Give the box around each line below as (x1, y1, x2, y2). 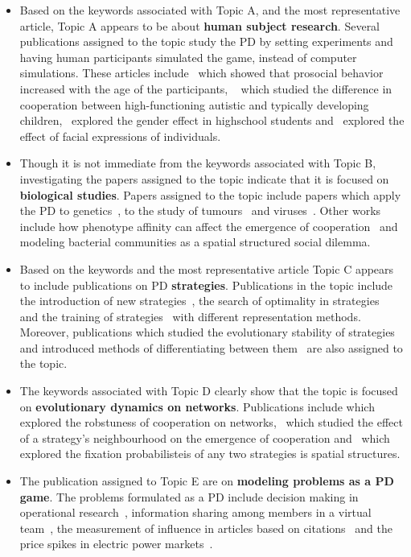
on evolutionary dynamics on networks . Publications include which (19, 398, 375, 415)
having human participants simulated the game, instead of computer (19, 48, 357, 65)
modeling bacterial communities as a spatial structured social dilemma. (19, 233, 371, 250)
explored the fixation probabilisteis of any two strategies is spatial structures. (19, 445, 401, 462)
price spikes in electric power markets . (19, 535, 213, 552)
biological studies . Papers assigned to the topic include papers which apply (19, 186, 401, 203)
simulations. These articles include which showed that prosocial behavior (19, 64, 384, 81)
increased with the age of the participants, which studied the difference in (19, 80, 393, 97)
